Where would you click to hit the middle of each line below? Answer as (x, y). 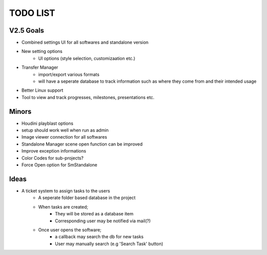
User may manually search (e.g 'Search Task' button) (109, 244)
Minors (20, 111)
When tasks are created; (63, 207)
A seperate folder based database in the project (87, 198)
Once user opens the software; (70, 230)
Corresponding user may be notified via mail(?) (103, 221)
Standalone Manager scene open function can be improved (82, 144)
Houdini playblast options (47, 123)
